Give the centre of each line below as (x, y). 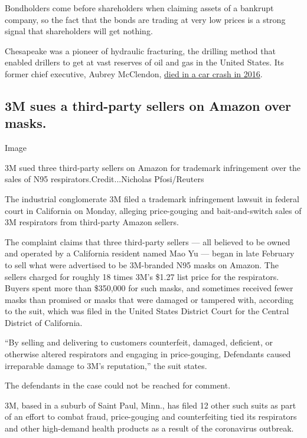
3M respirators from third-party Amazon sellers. (92, 222)
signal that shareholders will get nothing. (79, 31)
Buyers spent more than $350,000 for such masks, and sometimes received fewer (149, 288)
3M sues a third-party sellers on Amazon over (148, 105)
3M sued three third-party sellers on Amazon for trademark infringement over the (153, 167)
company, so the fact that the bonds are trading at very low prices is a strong (145, 19)
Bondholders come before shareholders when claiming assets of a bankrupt (139, 8)
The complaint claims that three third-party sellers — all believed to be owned (148, 241)
